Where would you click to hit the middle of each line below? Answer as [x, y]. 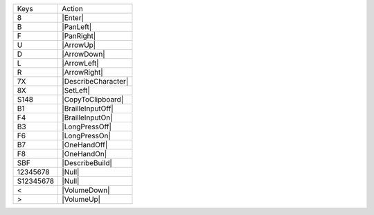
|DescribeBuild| [87, 163]
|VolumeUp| [81, 199]
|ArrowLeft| [81, 63]
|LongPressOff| [87, 127]
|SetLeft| [76, 90]
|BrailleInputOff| [88, 109]
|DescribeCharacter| [95, 81]
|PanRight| [79, 36]
